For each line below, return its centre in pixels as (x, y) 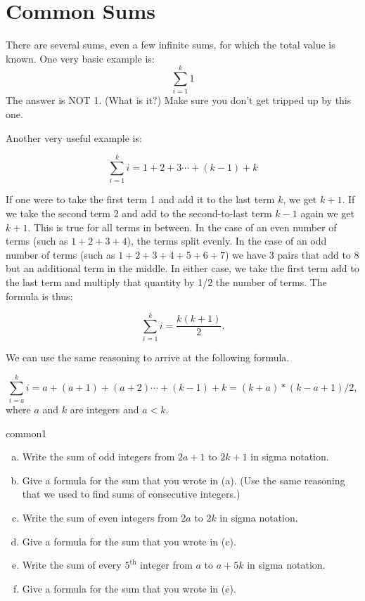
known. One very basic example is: (80, 58)
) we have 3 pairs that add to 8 (292, 254)
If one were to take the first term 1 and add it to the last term (140, 199)
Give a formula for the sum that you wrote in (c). (129, 541)
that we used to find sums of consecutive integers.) (131, 494)
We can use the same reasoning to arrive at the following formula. (148, 357)
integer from (166, 565)
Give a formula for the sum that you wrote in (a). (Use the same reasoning (184, 480)
